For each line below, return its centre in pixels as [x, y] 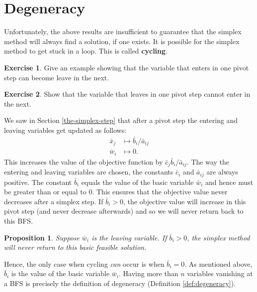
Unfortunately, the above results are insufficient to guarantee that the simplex [123, 31]
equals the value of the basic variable [137, 182]
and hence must [229, 182]
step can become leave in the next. [57, 77]
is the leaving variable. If [129, 237]
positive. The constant [38, 182]
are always [222, 172]
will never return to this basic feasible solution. [75, 247]
